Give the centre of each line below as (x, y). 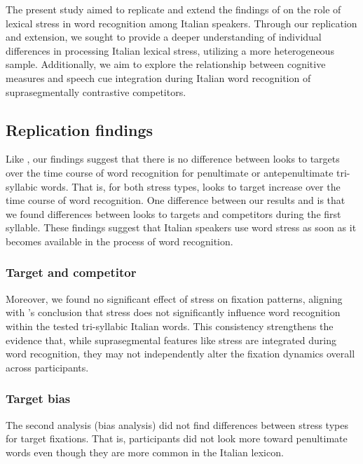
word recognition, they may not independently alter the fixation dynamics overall (180, 354)
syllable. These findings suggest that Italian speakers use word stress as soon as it (181, 227)
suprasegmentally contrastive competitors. (96, 91)
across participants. (47, 367)
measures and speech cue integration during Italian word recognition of (158, 77)
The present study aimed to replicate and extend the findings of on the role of (173, 9)
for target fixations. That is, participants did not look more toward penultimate (177, 438)
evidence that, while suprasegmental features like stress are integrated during (171, 340)
